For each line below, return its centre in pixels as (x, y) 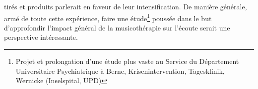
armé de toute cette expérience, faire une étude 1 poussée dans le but (108, 17)
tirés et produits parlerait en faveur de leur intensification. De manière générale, (126, 6)
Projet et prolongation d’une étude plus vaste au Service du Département (127, 61)
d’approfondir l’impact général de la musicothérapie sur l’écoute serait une (117, 27)
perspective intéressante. (41, 37)
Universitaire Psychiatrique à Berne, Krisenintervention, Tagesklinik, (120, 71)
